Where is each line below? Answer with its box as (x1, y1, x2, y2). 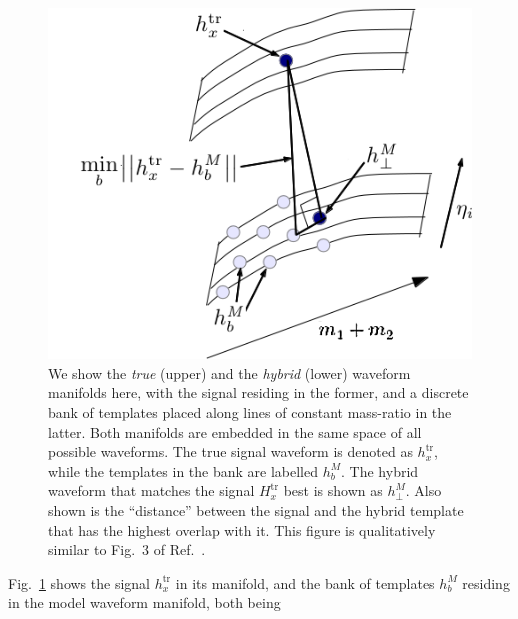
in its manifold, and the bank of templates (175, 572, 435, 593)
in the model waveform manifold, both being (8, 592, 281, 613)
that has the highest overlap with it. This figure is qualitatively (48, 519, 436, 540)
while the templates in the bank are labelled (48, 460, 319, 481)
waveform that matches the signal (48, 480, 255, 501)
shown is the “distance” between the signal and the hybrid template (48, 500, 464, 520)
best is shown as (283, 480, 383, 501)
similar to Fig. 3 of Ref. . (48, 539, 206, 560)
